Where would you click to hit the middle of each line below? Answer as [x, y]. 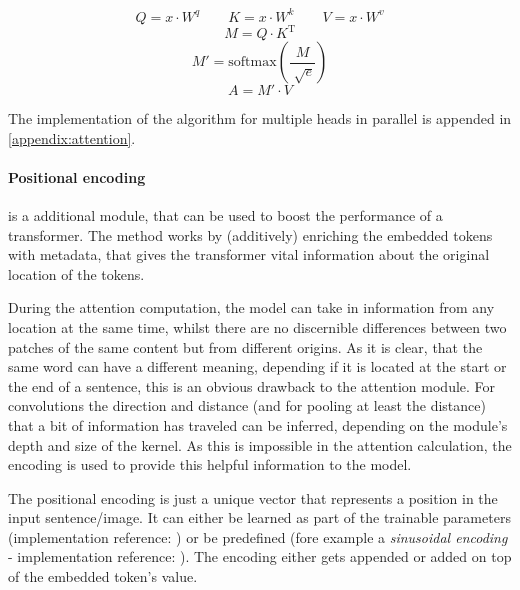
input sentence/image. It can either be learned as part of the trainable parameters [259, 517]
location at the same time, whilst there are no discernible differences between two [257, 326]
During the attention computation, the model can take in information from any [251, 307]
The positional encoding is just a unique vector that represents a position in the [253, 497]
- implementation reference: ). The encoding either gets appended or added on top [260, 556]
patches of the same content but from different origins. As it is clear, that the [245, 346]
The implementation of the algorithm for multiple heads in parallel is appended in [260, 118]
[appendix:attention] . [72, 137]
